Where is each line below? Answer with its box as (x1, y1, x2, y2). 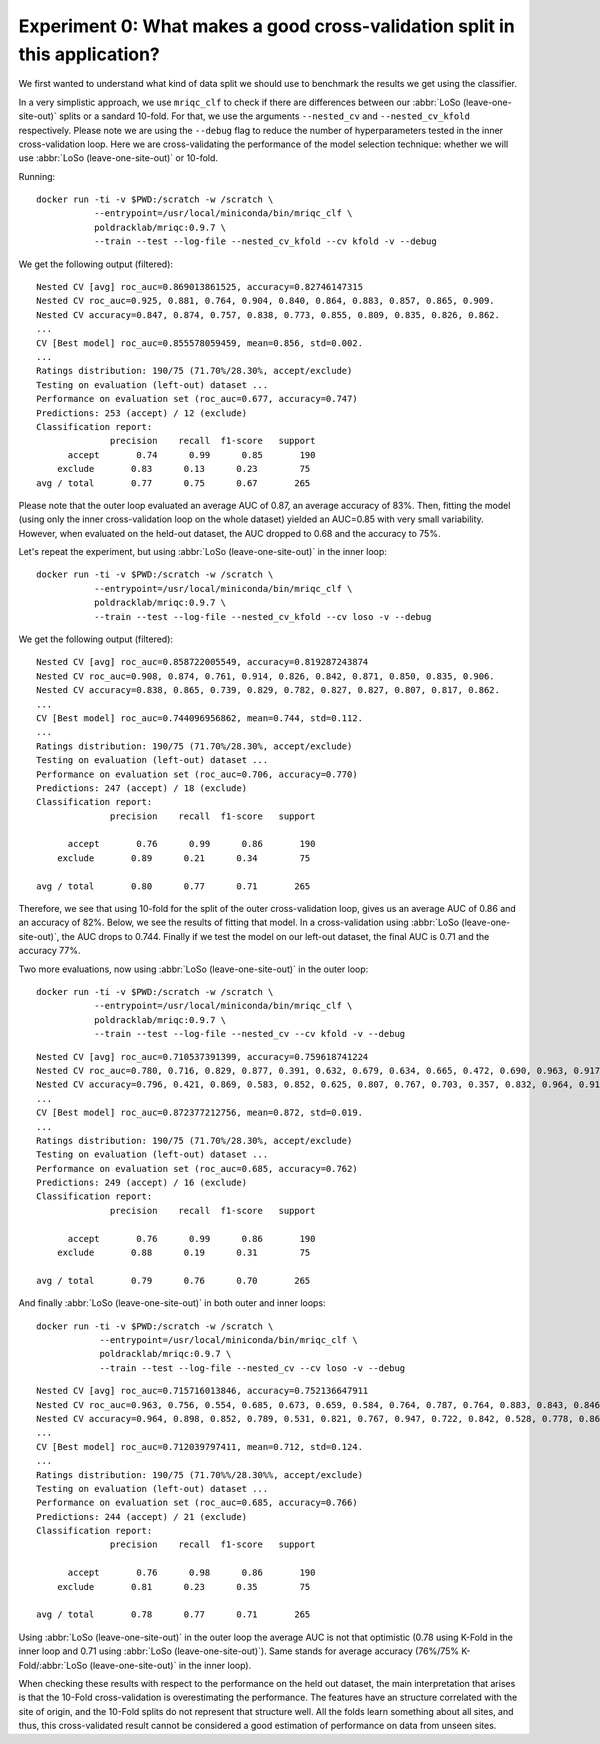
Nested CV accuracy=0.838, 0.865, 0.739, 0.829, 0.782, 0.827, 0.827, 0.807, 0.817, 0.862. (36, 685, 500, 696)
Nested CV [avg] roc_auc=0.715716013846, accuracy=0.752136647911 (36, 1385, 369, 1397)
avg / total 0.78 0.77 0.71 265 (36, 1609, 311, 1620)
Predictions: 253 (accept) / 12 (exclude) (36, 407, 248, 419)
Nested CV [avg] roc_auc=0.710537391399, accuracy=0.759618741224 (36, 1051, 369, 1062)
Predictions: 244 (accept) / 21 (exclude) (36, 1511, 248, 1522)
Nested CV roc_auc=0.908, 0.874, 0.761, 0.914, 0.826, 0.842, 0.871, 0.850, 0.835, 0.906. (36, 670, 495, 682)
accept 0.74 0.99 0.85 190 (67, 449, 316, 460)
